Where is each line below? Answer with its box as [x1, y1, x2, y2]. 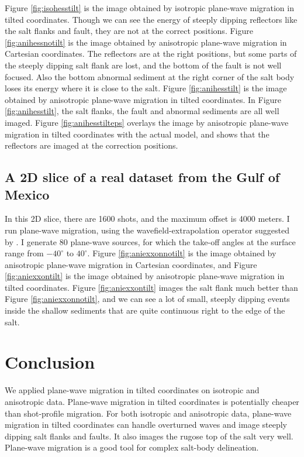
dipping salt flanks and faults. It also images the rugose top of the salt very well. [5, 429, 293, 442]
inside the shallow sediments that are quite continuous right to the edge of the [5, 304, 285, 317]
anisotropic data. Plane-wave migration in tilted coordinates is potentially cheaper [5, 395, 299, 407]
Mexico [5, 185, 50, 203]
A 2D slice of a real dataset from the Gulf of [5, 168, 280, 186]
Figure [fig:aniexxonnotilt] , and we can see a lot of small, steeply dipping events [5, 293, 290, 305]
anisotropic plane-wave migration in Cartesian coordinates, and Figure [5, 258, 257, 270]
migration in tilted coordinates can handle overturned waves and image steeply [5, 418, 287, 431]
